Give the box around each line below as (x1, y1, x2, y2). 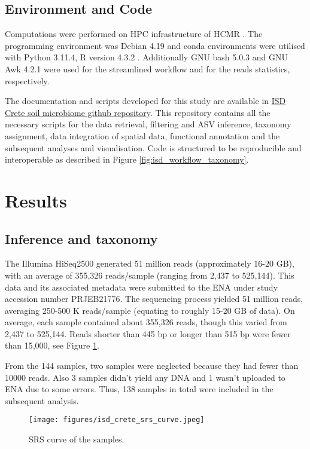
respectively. (5, 74, 50, 87)
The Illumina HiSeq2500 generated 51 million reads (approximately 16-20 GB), (5, 257, 294, 270)
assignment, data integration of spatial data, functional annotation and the (5, 129, 280, 142)
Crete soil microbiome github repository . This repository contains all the (5, 106, 271, 118)
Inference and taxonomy (5, 229, 158, 248)
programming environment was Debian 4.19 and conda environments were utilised (5, 39, 305, 51)
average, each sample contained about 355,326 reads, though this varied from (5, 316, 287, 328)
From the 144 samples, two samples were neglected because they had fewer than (5, 359, 299, 372)
